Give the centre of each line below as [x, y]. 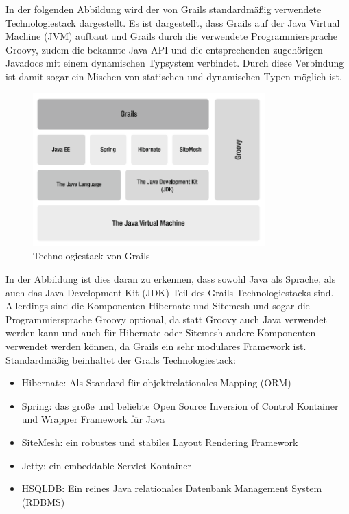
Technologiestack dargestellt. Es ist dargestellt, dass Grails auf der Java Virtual [173, 22]
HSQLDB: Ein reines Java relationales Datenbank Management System [172, 488]
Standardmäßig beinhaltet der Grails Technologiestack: [121, 359]
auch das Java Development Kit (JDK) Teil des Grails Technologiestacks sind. [170, 292]
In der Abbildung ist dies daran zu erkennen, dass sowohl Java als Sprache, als [171, 278]
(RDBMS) [43, 501]
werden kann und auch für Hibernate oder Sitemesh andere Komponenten [161, 332]
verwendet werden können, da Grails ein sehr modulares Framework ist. [156, 346]
